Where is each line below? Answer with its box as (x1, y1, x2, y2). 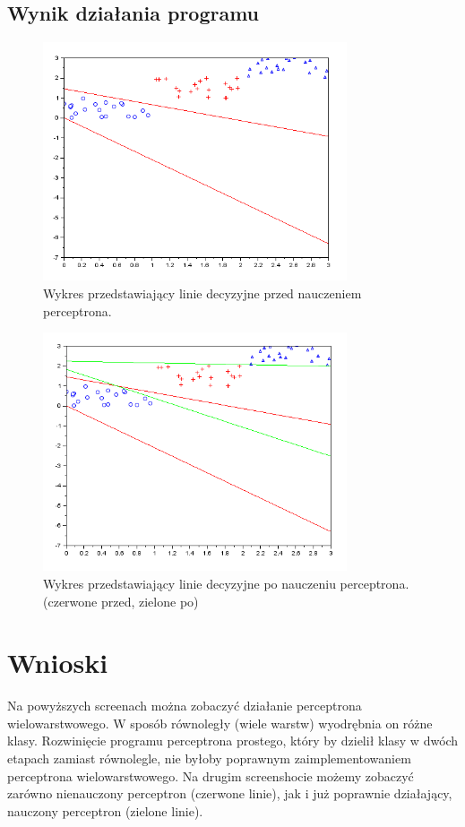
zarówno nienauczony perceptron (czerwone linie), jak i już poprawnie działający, (7, 784, 452, 803)
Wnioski (7, 644, 108, 681)
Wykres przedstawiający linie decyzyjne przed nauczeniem (43, 283, 362, 302)
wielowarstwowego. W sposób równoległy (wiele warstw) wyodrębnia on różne (7, 713, 433, 732)
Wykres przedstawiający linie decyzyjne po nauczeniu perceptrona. (43, 573, 409, 592)
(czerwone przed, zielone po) (43, 591, 199, 610)
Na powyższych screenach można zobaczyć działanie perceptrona (7, 696, 362, 715)
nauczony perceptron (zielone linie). (7, 801, 203, 820)
